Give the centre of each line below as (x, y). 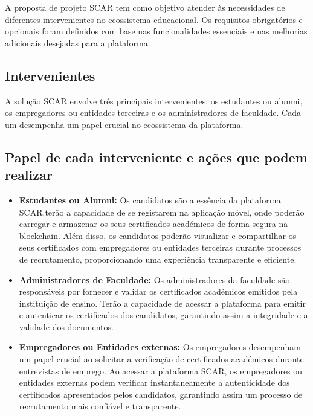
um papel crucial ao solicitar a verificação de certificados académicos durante (161, 359)
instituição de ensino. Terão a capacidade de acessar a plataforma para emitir (162, 303)
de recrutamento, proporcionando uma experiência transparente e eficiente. (158, 259)
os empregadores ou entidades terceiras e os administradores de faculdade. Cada (153, 113)
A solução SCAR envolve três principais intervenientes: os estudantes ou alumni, (154, 101)
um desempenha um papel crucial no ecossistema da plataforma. (124, 124)
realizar (29, 175)
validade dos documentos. (66, 326)
